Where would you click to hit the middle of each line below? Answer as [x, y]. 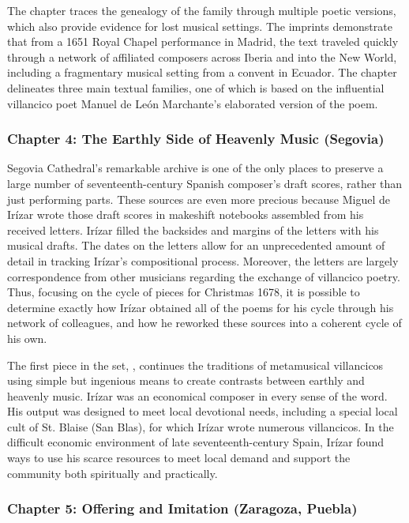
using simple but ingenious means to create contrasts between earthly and [186, 380]
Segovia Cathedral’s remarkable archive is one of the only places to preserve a [195, 168]
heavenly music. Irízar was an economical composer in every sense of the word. [197, 395]
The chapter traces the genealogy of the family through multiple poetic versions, [202, 10]
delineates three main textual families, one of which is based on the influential [196, 87]
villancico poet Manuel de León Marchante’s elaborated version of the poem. [193, 103]
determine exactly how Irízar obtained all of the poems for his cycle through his [201, 307]
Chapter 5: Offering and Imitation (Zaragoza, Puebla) [182, 508]
